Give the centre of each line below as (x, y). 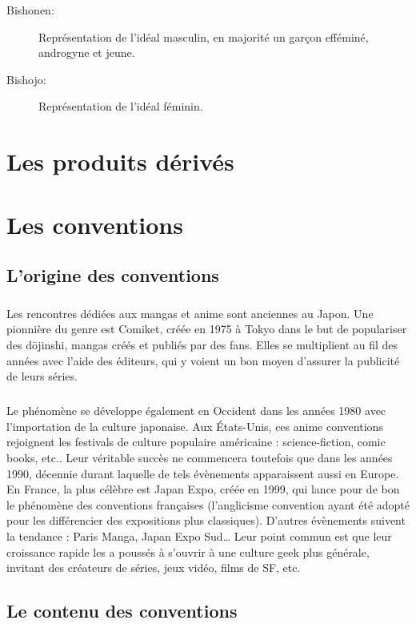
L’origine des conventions (113, 275)
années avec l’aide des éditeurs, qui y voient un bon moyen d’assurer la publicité (203, 360)
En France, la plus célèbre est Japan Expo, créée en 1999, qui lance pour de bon (203, 489)
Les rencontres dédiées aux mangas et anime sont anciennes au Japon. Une (190, 313)
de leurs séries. (42, 376)
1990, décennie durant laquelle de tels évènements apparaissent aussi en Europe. (203, 473)
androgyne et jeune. (87, 52)
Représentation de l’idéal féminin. (121, 106)
